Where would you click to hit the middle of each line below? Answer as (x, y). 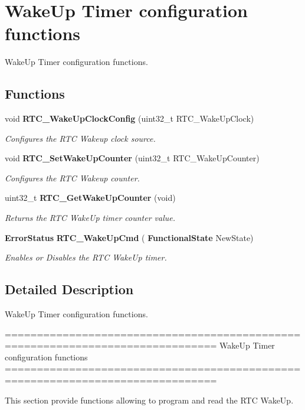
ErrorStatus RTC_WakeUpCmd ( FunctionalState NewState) (129, 237)
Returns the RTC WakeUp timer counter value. (90, 218)
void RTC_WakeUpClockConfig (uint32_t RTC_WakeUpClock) (129, 118)
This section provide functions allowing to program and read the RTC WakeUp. (149, 400)
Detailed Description (69, 289)
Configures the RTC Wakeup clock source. (80, 138)
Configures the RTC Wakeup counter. (72, 178)
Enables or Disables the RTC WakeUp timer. (86, 257)
